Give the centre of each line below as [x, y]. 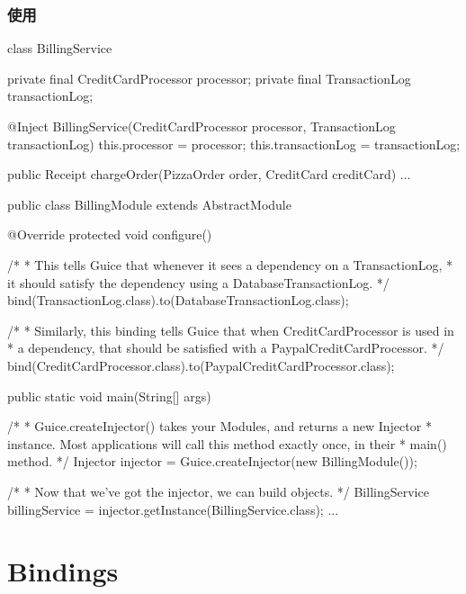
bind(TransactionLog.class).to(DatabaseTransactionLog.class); [178, 300]
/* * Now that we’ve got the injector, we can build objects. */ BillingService [218, 491]
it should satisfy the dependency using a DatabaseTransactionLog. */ [198, 282]
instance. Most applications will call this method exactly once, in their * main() [227, 443]
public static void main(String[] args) [109, 396]
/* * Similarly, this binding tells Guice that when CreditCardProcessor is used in [231, 330]
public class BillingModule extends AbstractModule [149, 204]
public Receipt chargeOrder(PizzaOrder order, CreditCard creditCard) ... [209, 174]
